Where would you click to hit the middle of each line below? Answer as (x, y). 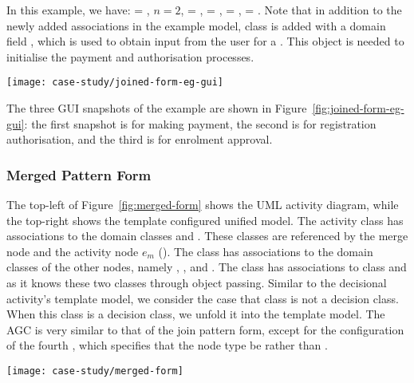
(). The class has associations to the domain (266, 251)
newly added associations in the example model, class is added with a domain (196, 25)
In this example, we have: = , (78, 10)
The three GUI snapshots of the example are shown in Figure (157, 108)
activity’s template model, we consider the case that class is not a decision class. (203, 298)
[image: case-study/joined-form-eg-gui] (115, 83)
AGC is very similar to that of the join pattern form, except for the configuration (205, 329)
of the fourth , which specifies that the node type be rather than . (167, 345)
